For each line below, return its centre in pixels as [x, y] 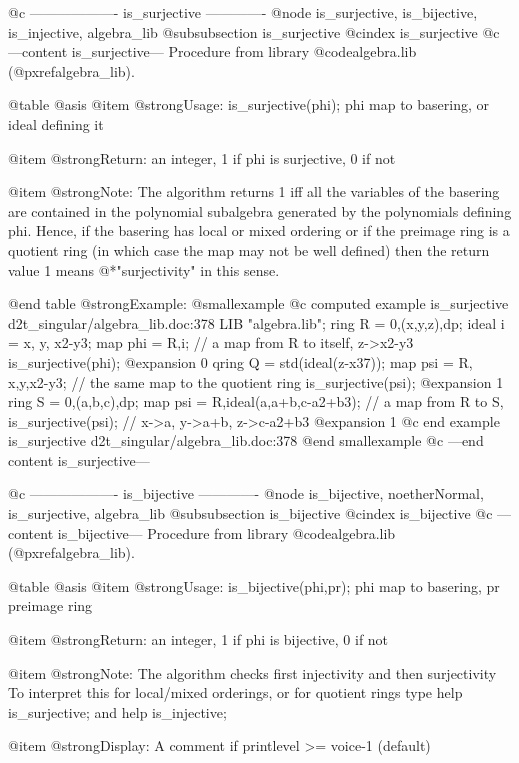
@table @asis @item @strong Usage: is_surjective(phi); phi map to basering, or [248, 104]
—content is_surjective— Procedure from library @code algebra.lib [212, 51]
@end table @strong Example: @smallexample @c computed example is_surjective [258, 303]
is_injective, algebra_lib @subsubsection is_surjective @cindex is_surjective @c [254, 31]
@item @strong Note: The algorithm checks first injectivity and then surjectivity [252, 672]
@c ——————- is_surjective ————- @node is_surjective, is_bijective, [243, 12]
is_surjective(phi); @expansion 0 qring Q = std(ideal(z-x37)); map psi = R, [240, 361]
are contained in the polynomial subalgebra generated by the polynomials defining [260, 210]
